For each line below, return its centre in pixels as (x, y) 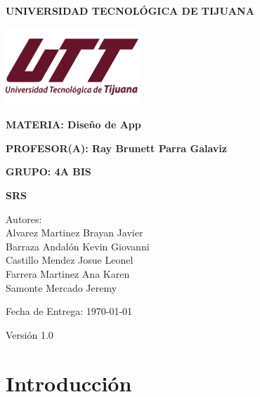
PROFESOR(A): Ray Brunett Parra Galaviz (116, 148)
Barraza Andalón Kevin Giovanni (78, 246)
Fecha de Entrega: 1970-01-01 (69, 311)
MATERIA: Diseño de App (73, 125)
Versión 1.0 (30, 334)
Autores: (24, 218)
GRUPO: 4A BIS (48, 171)
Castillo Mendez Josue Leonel (70, 260)
